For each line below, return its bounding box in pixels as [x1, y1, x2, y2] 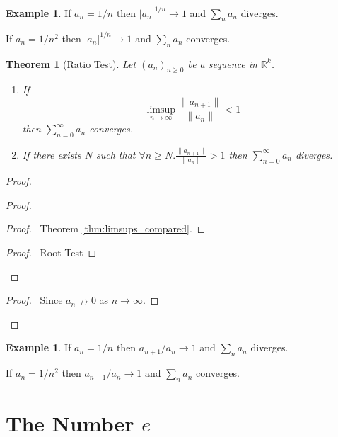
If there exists [22, 147, 81, 161]
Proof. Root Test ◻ [6, 245, 97, 260]
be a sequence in [187, 56, 257, 71]
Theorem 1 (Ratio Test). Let [6, 56, 136, 71]
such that [96, 147, 136, 161]
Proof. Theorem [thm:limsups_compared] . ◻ [6, 221, 206, 236]
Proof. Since [6, 293, 63, 307]
